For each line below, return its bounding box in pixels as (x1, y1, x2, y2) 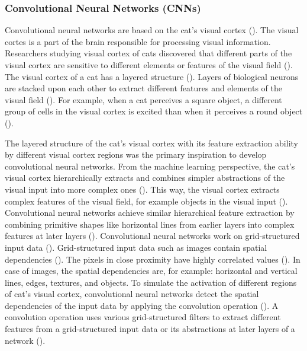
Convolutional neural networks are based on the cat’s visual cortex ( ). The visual (5, 24, 299, 36)
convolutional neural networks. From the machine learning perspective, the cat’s (5, 159, 295, 172)
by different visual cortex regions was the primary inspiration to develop (5, 148, 267, 161)
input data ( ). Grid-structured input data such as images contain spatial (5, 241, 267, 253)
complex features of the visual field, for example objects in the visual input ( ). (5, 194, 288, 207)
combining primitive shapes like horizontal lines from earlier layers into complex (5, 218, 295, 230)
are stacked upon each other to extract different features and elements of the (5, 82, 282, 94)
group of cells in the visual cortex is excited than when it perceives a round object (5, 105, 303, 117)
